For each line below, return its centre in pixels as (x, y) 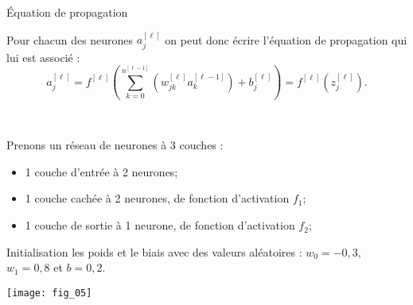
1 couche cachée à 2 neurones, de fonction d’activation (157, 198)
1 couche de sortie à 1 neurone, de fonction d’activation (160, 225)
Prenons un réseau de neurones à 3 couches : (115, 145)
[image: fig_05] (49, 293)
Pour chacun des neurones (70, 39)
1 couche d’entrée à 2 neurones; (101, 171)
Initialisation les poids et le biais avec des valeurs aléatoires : (154, 251)
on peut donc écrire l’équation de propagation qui (286, 39)
